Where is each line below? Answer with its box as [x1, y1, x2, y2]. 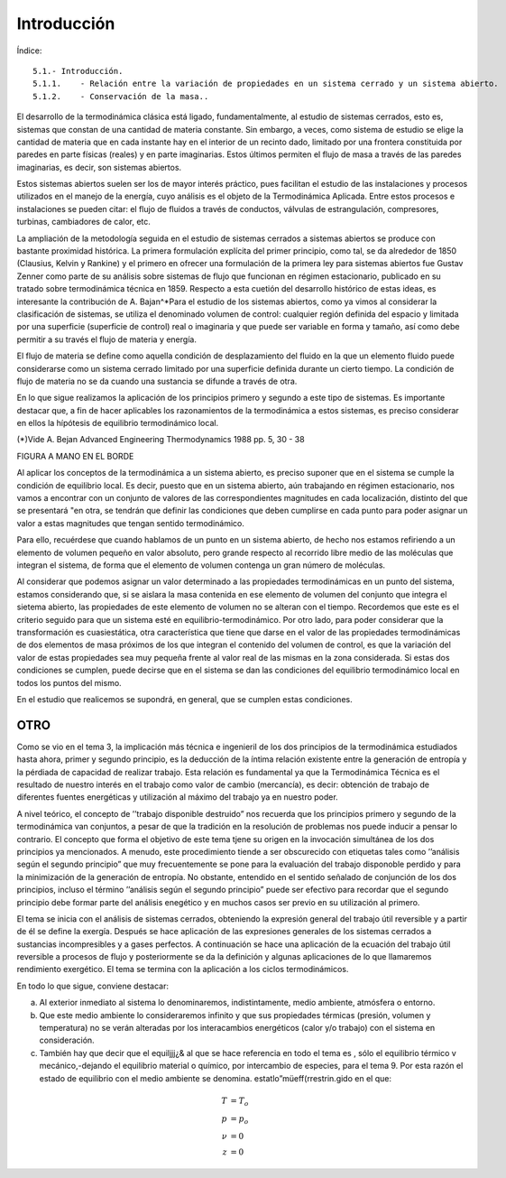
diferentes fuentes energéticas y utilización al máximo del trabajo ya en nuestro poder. [16, 792, 338, 802]
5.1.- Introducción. [32, 66, 124, 76]
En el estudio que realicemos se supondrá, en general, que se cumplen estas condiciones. [16, 693, 353, 704]
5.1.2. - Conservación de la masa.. [32, 91, 209, 101]
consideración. [39, 1034, 95, 1046]
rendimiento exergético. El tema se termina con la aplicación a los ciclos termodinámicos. [16, 964, 349, 975]
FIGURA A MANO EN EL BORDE [16, 450, 134, 461]
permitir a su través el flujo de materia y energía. [16, 334, 198, 345]
